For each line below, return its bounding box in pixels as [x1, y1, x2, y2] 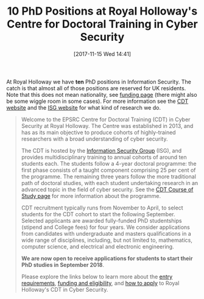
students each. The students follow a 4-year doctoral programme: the [21, 160, 197, 167]
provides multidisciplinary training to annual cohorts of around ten [21, 153, 187, 161]
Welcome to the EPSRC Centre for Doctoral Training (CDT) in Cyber [21, 116, 191, 123]
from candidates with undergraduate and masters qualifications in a [21, 230, 191, 237]
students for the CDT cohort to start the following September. [21, 210, 175, 217]
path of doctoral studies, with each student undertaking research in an [21, 179, 199, 186]
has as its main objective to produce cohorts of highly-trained [21, 128, 176, 136]
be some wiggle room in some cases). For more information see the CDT [6, 97, 189, 105]
